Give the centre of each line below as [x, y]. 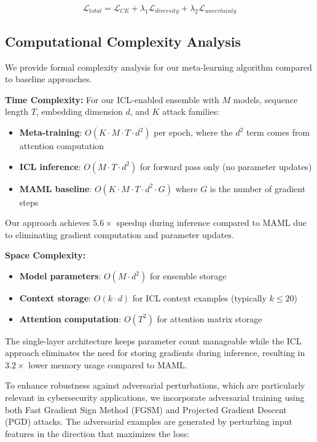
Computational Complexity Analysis [123, 41]
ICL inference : [50, 166]
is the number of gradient [258, 188]
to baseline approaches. [49, 79]
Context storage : [55, 298]
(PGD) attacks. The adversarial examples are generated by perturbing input [149, 421]
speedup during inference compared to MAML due [211, 223]
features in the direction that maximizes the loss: [97, 433]
